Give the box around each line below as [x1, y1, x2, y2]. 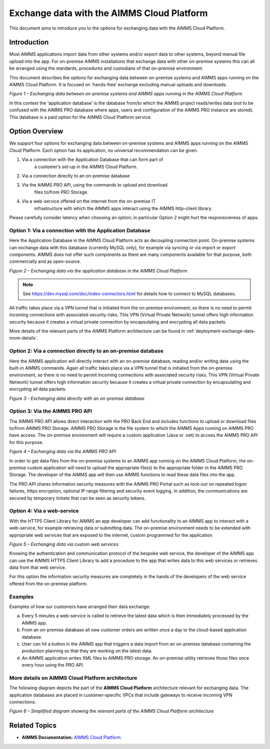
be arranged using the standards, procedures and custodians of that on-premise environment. [9, 65, 203, 71]
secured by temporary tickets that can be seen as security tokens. [9, 495, 146, 501]
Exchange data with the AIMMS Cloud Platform [9, 8, 208, 19]
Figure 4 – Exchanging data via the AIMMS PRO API [9, 448, 116, 455]
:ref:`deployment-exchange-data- [186, 328, 256, 334]
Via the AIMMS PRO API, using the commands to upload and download [21, 182, 167, 188]
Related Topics [9, 721, 57, 730]
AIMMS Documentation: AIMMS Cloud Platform [21, 734, 121, 740]
